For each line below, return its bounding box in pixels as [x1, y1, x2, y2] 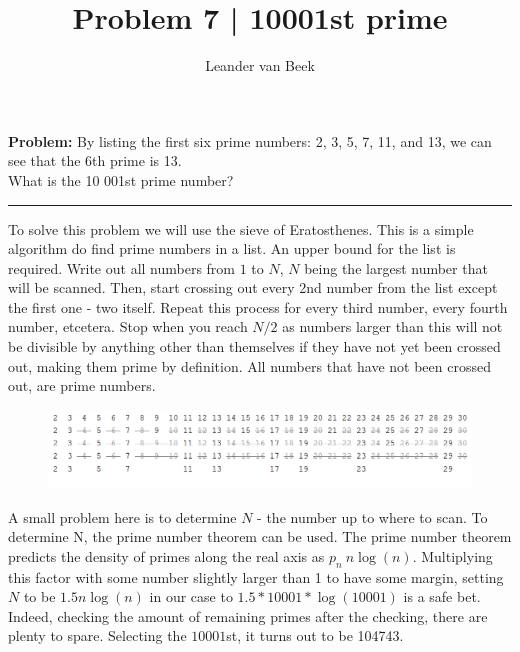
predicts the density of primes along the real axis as [8, 545, 325, 566]
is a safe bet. [403, 586, 481, 607]
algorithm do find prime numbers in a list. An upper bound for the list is [8, 238, 456, 259]
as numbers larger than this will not [282, 316, 503, 337]
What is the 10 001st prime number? [8, 169, 234, 190]
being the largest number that [304, 257, 488, 278]
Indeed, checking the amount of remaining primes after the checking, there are [8, 605, 488, 626]
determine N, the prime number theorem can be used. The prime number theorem [8, 526, 512, 547]
